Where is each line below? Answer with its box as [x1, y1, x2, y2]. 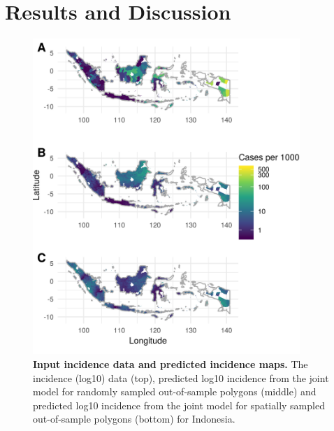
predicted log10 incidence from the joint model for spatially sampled [33, 397, 325, 412]
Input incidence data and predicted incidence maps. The [33, 356, 308, 371]
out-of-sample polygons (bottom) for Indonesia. [33, 411, 235, 426]
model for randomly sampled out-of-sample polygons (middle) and [33, 384, 317, 399]
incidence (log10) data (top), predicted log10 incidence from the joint [33, 370, 329, 385]
